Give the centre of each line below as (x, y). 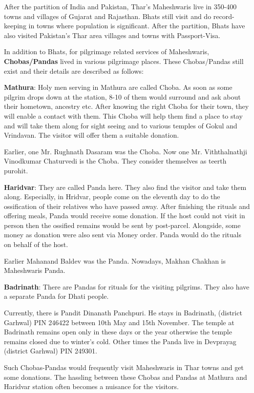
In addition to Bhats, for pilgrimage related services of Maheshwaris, (106, 52)
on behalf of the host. (36, 244)
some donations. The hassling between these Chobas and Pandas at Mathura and (126, 377)
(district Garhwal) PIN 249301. (51, 351)
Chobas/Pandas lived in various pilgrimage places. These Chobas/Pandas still (124, 61)
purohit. (16, 170)
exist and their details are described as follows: (74, 71)
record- (224, 16)
